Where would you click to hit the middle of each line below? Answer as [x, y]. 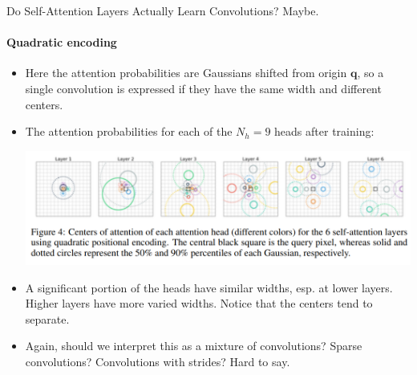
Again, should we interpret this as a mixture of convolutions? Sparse [194, 346]
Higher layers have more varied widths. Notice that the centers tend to [199, 303]
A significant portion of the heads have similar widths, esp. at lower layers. [209, 287]
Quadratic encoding [62, 42]
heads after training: [324, 131]
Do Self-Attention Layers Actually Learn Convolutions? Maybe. [163, 10]
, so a [370, 73]
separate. [47, 318]
